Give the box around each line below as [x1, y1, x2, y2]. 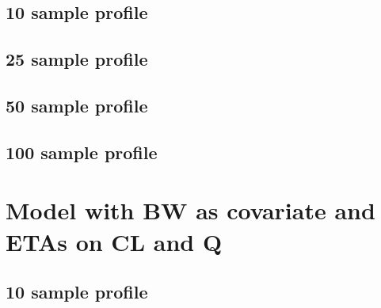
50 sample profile [6, 93, 148, 117]
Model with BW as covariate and [6, 194, 375, 226]
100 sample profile [6, 139, 158, 164]
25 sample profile [6, 47, 148, 71]
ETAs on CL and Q [6, 225, 223, 257]
